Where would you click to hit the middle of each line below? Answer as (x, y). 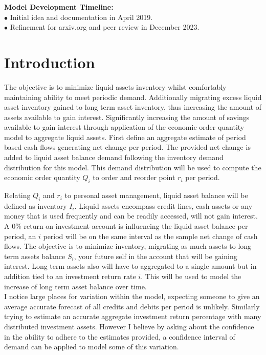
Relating (17, 195)
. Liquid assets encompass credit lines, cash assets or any (163, 205)
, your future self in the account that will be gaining (156, 256)
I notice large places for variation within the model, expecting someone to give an (132, 296)
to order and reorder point (134, 177)
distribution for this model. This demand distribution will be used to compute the (133, 167)
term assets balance (35, 256)
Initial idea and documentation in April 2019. (81, 17)
